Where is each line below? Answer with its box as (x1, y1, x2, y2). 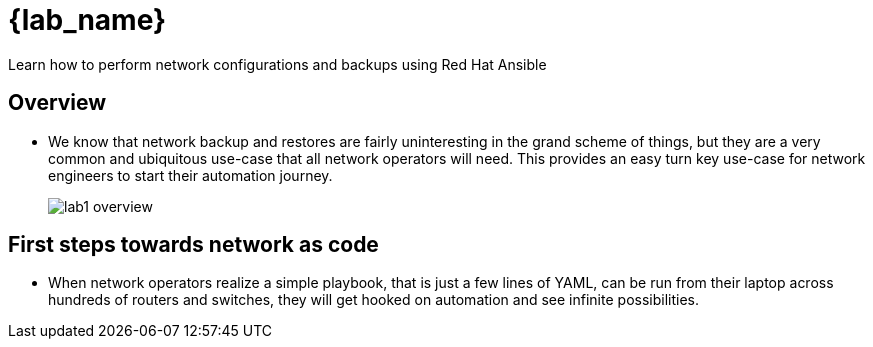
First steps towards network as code (8, 232, 379, 258)
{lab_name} (8, 3, 167, 37)
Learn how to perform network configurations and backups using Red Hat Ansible (8, 55, 547, 73)
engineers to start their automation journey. (48, 166, 333, 184)
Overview (8, 90, 107, 116)
